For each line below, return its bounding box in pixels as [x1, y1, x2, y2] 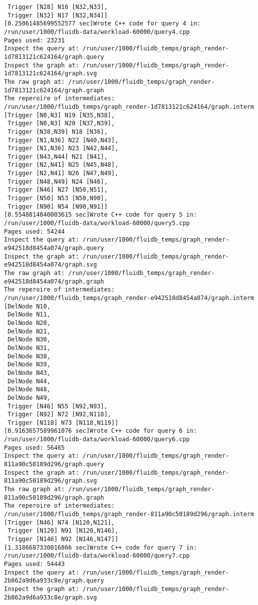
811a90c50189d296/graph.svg [4, 477, 97, 485]
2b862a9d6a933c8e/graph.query [4, 577, 104, 585]
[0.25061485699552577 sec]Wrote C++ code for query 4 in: [4, 20, 201, 27]
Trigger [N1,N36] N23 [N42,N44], [7, 145, 119, 152]
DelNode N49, [7, 394, 51, 401]
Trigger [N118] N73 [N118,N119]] [7, 419, 119, 426]
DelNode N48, [7, 386, 51, 393]
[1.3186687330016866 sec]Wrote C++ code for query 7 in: [4, 544, 197, 551]
